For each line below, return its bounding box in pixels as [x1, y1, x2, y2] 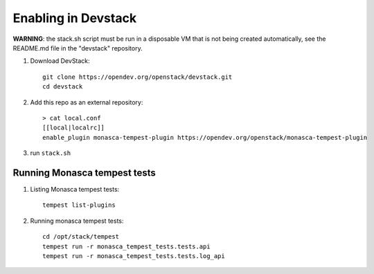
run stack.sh [30, 149, 71, 157]
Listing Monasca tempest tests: [30, 185, 120, 193]
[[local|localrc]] [42, 124, 105, 131]
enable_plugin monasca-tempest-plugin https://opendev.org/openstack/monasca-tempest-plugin [42, 134, 368, 141]
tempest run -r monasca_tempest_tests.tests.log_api [42, 252, 225, 259]
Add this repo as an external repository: [30, 98, 143, 107]
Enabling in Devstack [12, 10, 137, 26]
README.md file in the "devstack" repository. [12, 44, 143, 52]
